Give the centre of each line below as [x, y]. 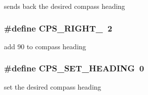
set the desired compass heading [53, 86]
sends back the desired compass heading [65, 6]
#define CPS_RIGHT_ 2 [58, 28]
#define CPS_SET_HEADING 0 [74, 68]
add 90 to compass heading [45, 46]
